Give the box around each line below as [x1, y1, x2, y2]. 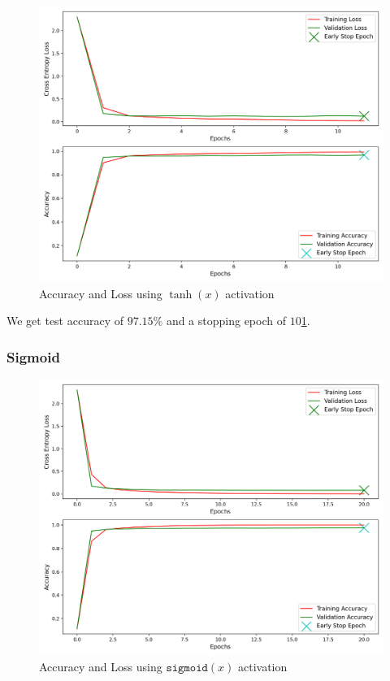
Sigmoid [6, 346, 60, 367]
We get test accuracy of [6, 312, 123, 329]
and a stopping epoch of [166, 312, 286, 329]
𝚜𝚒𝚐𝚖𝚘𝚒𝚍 [166, 661, 208, 674]
